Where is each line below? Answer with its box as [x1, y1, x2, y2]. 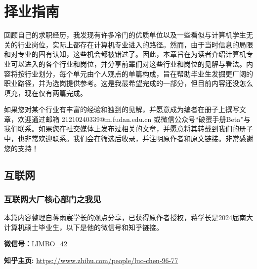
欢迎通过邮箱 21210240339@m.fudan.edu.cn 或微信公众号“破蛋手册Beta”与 [17, 114, 251, 124]
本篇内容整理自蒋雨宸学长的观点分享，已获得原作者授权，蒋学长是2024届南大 [4, 212, 253, 223]
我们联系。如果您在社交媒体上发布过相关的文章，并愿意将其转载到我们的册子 [4, 123, 253, 134]
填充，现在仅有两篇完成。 [4, 87, 87, 98]
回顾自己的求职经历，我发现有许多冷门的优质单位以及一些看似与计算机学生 [4, 30, 246, 40]
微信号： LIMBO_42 [4, 238, 67, 249]
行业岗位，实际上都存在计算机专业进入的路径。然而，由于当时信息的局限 [17, 39, 253, 49]
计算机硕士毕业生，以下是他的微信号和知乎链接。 [4, 222, 163, 232]
